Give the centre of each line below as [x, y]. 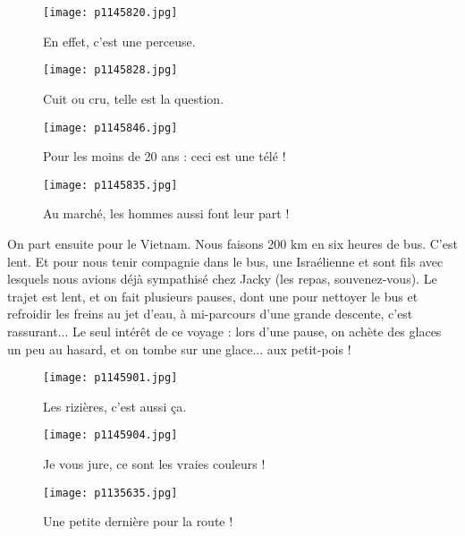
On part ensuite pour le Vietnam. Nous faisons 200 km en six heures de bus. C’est [232, 243]
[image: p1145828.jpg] [110, 70]
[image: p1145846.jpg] [110, 128]
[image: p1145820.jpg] [110, 13]
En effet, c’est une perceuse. [119, 41]
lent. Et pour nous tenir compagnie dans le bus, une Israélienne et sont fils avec [225, 261]
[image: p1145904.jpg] [110, 435]
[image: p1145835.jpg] [110, 185]
